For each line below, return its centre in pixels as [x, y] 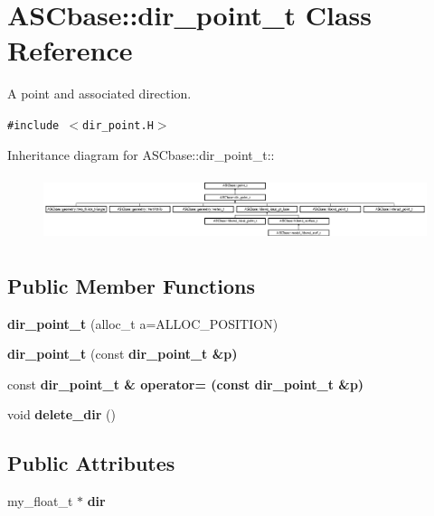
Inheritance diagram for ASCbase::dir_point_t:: [141, 154]
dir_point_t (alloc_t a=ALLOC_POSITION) [143, 323]
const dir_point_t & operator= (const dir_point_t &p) [186, 384]
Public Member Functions [131, 285]
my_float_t [40, 501]
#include [33, 125]
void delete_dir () [61, 414]
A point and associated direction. [99, 94]
